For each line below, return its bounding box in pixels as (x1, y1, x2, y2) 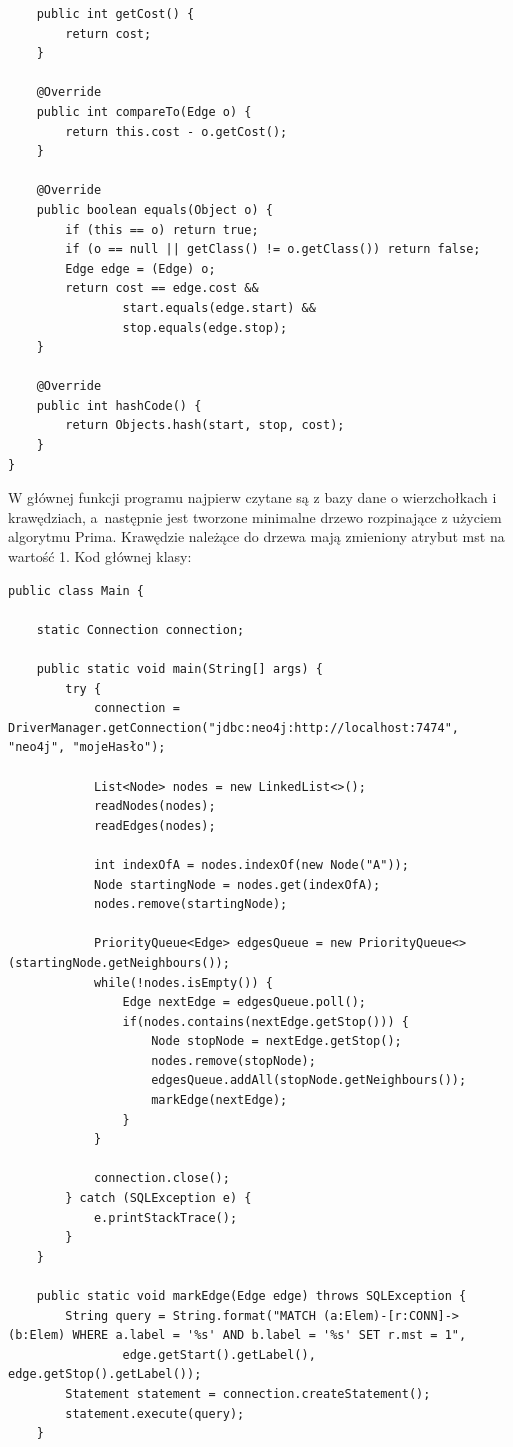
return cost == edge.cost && (65, 281, 259, 296)
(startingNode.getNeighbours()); (8, 955, 230, 970)
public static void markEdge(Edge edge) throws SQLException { (36, 1289, 467, 1303)
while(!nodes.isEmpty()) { (93, 975, 273, 990)
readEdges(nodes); (93, 818, 216, 833)
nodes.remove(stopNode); (151, 1053, 316, 1068)
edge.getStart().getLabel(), (122, 1347, 316, 1362)
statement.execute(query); (65, 1406, 245, 1421)
